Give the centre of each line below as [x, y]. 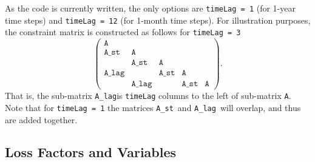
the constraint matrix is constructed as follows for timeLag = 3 [123, 32]
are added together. [41, 119]
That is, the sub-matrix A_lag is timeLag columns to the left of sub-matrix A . [148, 96]
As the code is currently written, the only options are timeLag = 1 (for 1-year [150, 8]
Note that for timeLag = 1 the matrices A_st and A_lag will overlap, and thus [153, 107]
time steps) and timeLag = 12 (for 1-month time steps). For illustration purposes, [158, 20]
